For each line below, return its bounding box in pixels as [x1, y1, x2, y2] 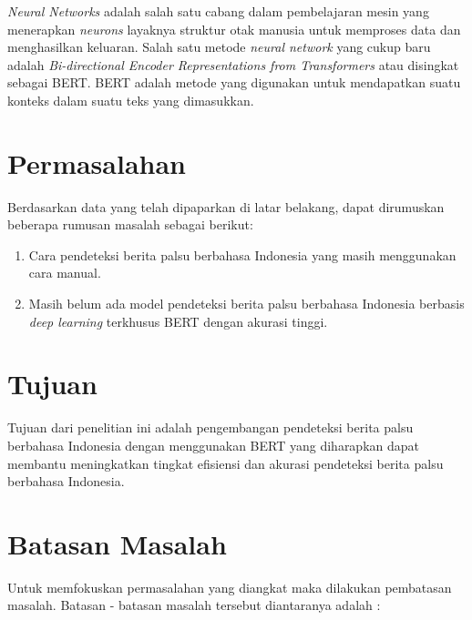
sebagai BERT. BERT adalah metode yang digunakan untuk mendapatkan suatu [7, 73, 461, 92]
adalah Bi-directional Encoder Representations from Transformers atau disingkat [7, 55, 459, 74]
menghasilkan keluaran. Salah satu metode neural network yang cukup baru [7, 37, 431, 56]
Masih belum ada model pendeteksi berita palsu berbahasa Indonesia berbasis [28, 294, 465, 313]
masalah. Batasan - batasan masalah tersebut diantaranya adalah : [7, 595, 381, 615]
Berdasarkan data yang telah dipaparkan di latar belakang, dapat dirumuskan [7, 197, 445, 216]
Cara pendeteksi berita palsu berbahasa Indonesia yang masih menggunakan [28, 245, 457, 264]
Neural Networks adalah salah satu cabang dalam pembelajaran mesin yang [7, 2, 429, 20]
